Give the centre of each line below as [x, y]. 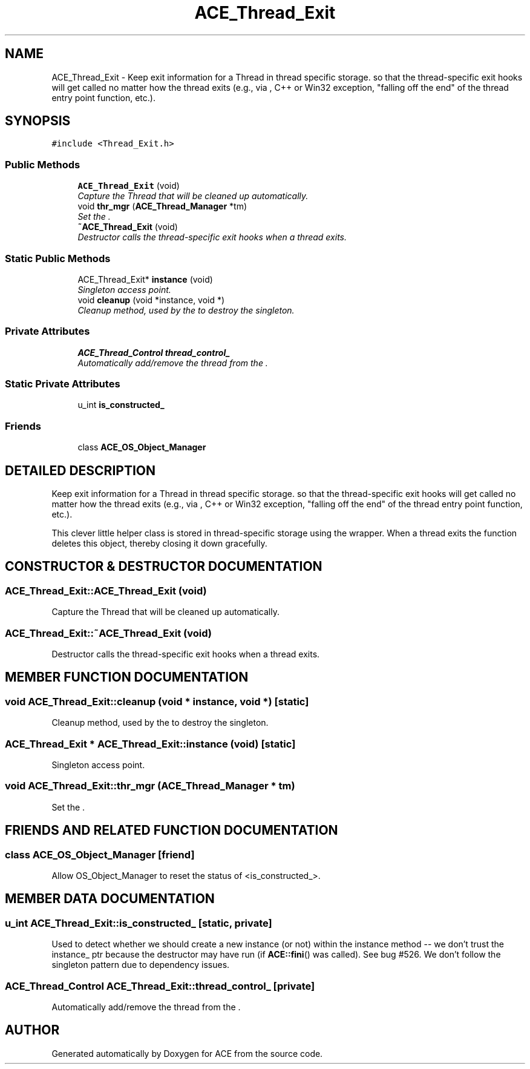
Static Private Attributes [63, 384]
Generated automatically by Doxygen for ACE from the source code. [187, 1053]
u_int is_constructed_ [121, 405]
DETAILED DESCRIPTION [80, 470]
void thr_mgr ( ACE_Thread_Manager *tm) [162, 206]
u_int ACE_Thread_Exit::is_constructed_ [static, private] [139, 923]
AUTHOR [32, 1030]
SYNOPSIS [38, 121]
